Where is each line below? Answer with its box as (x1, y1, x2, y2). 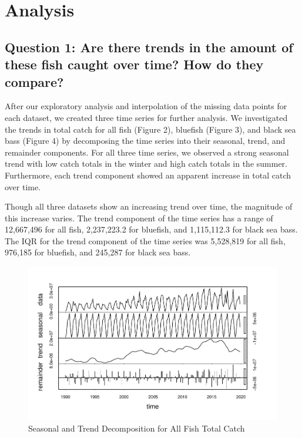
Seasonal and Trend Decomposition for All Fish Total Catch (28, 422, 245, 434)
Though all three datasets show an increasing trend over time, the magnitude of (5, 200, 293, 213)
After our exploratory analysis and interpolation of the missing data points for (5, 100, 287, 112)
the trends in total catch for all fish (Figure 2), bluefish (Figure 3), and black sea (5, 123, 296, 135)
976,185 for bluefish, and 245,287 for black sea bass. (5, 246, 191, 258)
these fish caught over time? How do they (5, 55, 264, 73)
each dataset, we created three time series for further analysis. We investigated (5, 111, 288, 123)
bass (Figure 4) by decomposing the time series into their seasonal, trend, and (5, 134, 286, 147)
